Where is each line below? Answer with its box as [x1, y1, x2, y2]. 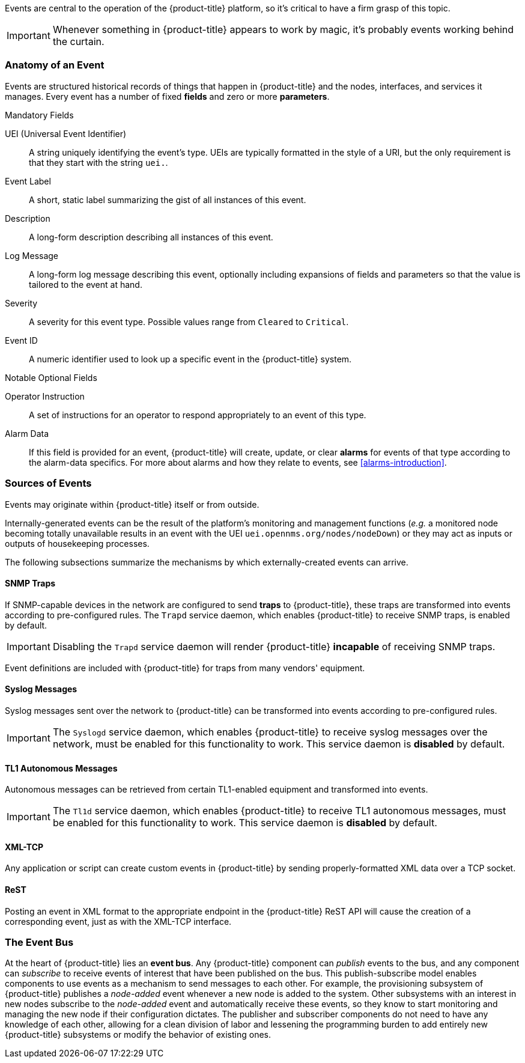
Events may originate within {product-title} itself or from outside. [5, 499, 259, 510]
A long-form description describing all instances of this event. [29, 231, 273, 242]
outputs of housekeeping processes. [5, 538, 150, 549]
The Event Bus [5, 936, 74, 948]
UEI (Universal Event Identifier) [5, 128, 127, 139]
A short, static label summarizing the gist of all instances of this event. [29, 194, 306, 205]
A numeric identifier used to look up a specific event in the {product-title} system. [29, 353, 352, 364]
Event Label [5, 175, 51, 186]
